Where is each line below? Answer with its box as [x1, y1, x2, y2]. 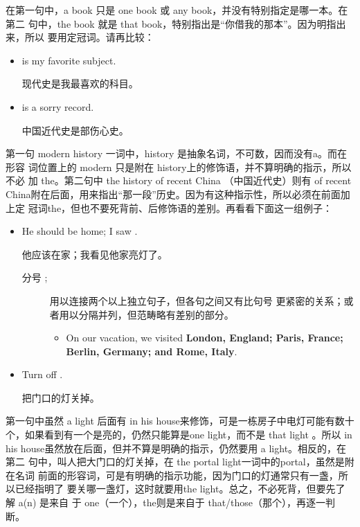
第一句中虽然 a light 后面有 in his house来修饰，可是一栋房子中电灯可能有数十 [6, 413, 354, 428]
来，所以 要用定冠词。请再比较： [6, 30, 154, 44]
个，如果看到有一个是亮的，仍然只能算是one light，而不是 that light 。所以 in [6, 427, 352, 442]
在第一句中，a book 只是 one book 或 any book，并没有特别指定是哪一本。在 [6, 3, 348, 17]
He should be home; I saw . [21, 224, 138, 238]
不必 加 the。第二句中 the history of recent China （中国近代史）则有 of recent [6, 173, 352, 188]
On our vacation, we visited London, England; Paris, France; [66, 330, 343, 345]
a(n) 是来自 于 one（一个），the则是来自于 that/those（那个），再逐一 [18, 495, 326, 510]
